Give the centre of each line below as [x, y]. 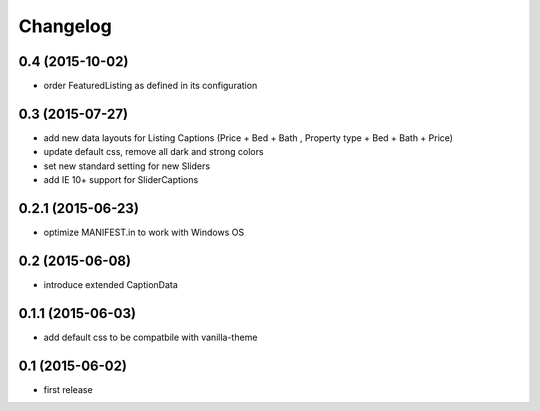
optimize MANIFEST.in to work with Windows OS [144, 232]
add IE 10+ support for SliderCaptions [121, 180]
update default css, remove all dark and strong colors [153, 152]
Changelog [65, 26]
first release [68, 389]
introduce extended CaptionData [111, 284]
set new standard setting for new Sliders [126, 166]
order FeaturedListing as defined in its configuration [150, 86]
